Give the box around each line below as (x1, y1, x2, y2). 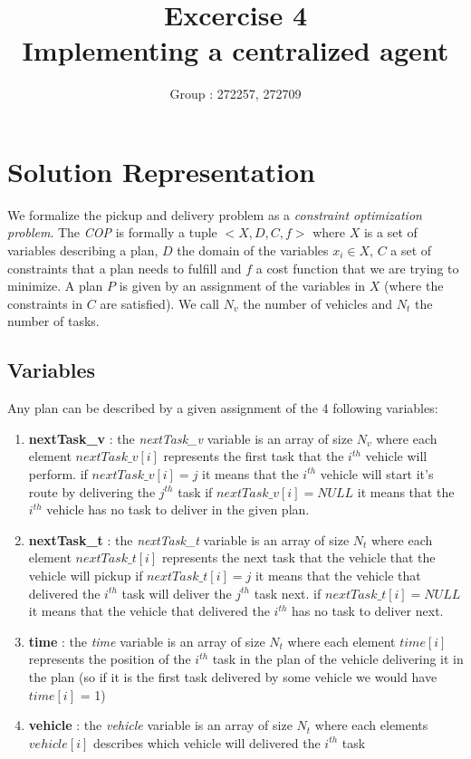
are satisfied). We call (100, 293, 220, 312)
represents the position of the (28, 649, 191, 668)
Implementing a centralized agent (22, 32, 449, 69)
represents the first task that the (163, 447, 344, 466)
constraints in (7, 293, 83, 312)
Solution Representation (7, 152, 315, 189)
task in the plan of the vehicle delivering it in (212, 649, 464, 668)
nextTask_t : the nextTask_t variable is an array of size (28, 530, 350, 549)
